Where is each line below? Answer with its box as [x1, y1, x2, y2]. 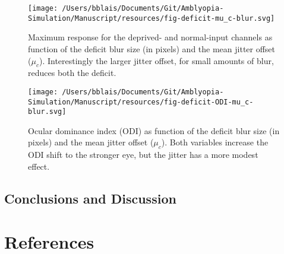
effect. [28, 160, 50, 172]
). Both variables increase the [161, 136, 269, 148]
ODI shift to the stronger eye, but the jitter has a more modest [28, 148, 258, 161]
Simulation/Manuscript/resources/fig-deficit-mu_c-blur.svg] [28, 14, 275, 23]
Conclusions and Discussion [4, 189, 176, 207]
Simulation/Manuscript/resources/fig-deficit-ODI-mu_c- [28, 97, 254, 106]
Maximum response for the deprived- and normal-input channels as [28, 31, 273, 43]
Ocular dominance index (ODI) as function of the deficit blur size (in [28, 124, 280, 136]
